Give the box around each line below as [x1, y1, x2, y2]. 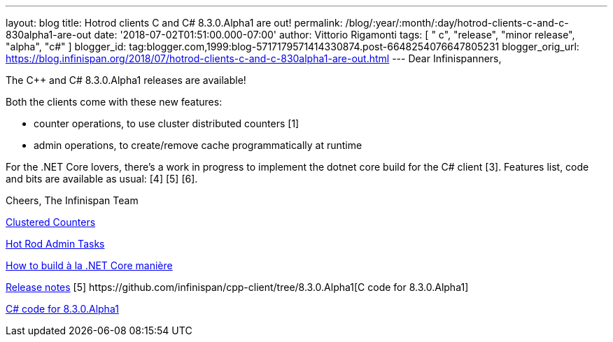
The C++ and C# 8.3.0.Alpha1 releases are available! [6, 74, 246, 86]
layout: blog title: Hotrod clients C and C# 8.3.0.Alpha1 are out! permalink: [6, 17, 343, 29]
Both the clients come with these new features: [6, 96, 223, 108]
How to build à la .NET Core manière [6, 259, 173, 271]
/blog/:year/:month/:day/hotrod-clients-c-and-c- [345, 17, 569, 29]
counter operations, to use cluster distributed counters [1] [34, 117, 300, 129]
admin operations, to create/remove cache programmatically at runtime [34, 139, 362, 151]
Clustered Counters [6, 216, 96, 228]
